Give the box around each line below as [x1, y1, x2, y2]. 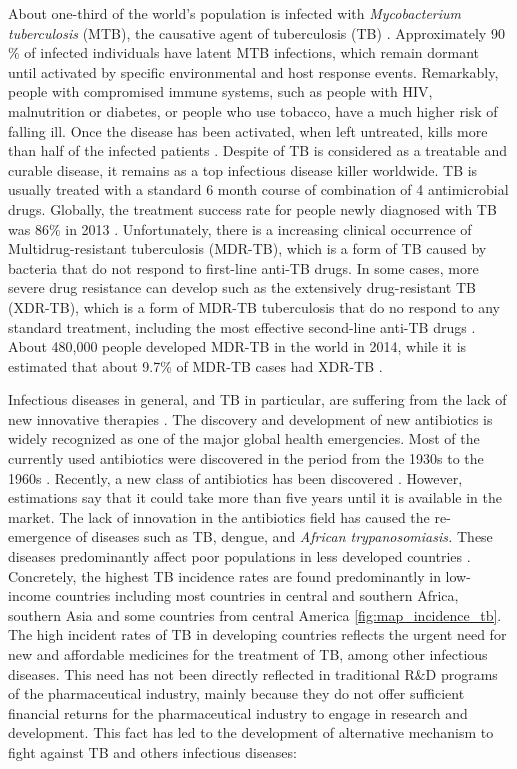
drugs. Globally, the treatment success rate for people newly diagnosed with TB [8, 198, 497, 219]
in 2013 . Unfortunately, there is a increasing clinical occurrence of [65, 218, 472, 239]
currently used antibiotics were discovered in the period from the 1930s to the [8, 448, 484, 469]
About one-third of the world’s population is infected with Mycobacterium [8, 3, 461, 23]
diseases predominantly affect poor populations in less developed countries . [8, 546, 471, 567]
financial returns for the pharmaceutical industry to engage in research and [8, 702, 468, 723]
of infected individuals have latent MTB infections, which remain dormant [24, 42, 480, 63]
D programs [425, 663, 498, 684]
